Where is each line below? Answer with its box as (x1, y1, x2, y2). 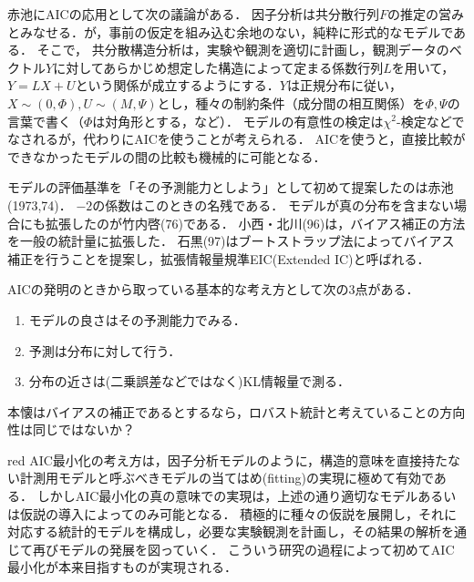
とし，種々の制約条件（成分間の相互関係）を (157, 93, 426, 112)
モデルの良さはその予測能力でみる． (28, 310, 246, 329)
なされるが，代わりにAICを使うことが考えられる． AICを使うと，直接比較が (7, 129, 466, 148)
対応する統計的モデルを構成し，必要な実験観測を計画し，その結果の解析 (7, 522, 441, 541)
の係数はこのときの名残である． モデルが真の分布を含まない (92, 195, 454, 214)
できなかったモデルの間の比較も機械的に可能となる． (7, 147, 326, 166)
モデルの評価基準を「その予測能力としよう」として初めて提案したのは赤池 (7, 178, 454, 197)
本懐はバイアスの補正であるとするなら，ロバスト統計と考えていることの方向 (7, 402, 466, 421)
